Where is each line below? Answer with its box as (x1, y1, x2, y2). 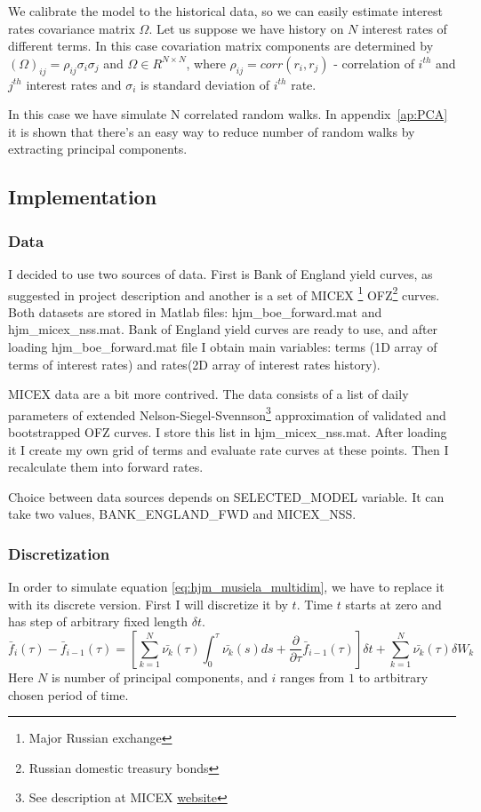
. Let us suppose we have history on (148, 19, 344, 37)
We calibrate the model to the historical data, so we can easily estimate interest (8, 2, 443, 20)
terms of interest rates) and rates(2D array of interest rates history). (8, 354, 381, 373)
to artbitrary (358, 667, 429, 686)
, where (186, 53, 226, 72)
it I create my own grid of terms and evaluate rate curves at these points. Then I (8, 440, 449, 458)
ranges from (280, 667, 345, 686)
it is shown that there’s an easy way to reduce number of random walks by (8, 122, 415, 140)
